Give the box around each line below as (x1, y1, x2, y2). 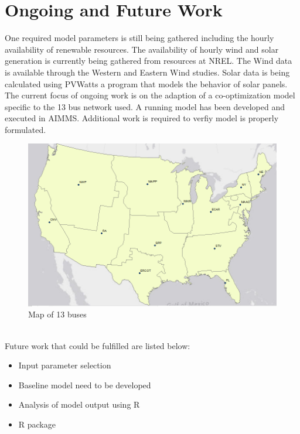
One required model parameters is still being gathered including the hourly (5, 32, 274, 44)
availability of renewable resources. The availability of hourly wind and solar (5, 43, 279, 55)
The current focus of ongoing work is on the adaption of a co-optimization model (5, 89, 295, 101)
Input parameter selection (18, 359, 111, 371)
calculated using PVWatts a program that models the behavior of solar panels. (5, 77, 288, 90)
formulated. (5, 123, 46, 135)
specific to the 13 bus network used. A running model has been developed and (5, 100, 285, 112)
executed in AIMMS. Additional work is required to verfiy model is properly (5, 112, 279, 124)
